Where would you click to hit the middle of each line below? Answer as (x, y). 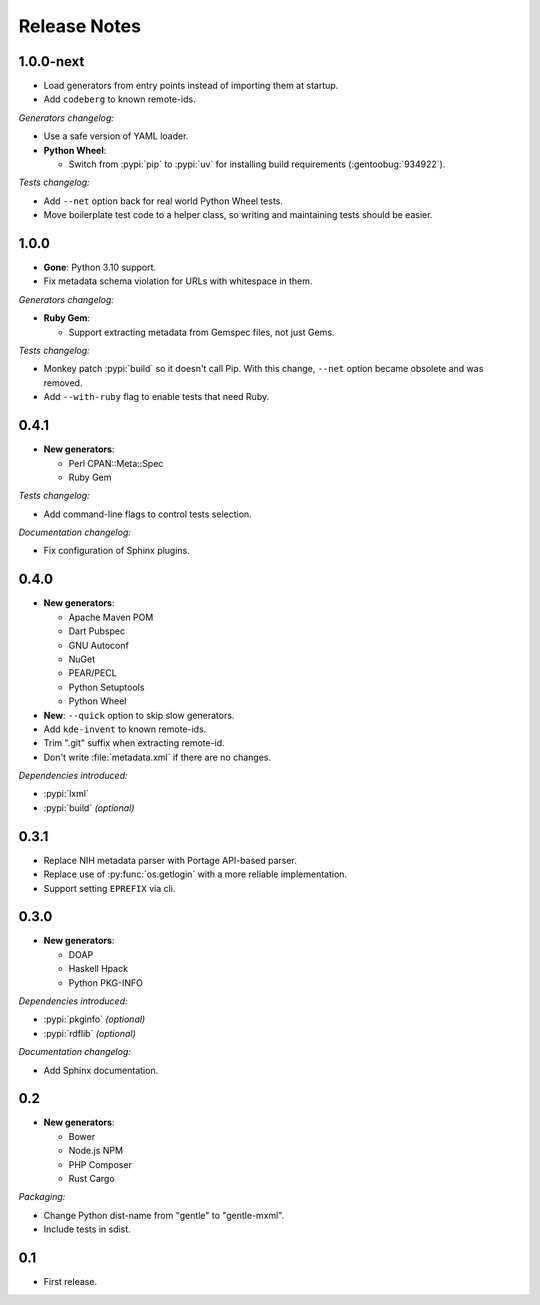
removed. (63, 382)
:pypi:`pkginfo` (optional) (94, 1019)
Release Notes (80, 26)
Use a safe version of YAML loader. (116, 136)
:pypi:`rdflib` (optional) (90, 1033)
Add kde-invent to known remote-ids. (125, 729)
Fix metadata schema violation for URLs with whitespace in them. (178, 281)
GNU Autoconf (98, 645)
